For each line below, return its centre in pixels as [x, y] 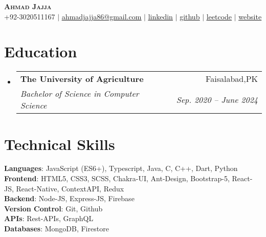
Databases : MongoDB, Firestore [57, 228]
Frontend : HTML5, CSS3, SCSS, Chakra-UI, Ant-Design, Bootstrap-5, [117, 178]
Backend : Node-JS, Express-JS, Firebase [69, 198]
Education [41, 51]
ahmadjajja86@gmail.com [102, 16]
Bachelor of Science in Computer [80, 94]
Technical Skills [60, 144]
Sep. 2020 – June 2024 [217, 99]
